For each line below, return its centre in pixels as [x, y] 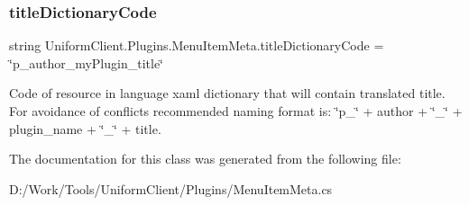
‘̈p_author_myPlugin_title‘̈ [87, 62]
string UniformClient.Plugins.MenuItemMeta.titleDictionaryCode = [197, 45]
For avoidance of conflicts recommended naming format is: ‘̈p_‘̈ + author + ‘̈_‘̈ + [236, 111]
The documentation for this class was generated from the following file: [205, 159]
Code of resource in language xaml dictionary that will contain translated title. [227, 93]
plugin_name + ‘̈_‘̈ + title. [85, 128]
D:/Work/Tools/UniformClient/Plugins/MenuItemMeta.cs [171, 188]
